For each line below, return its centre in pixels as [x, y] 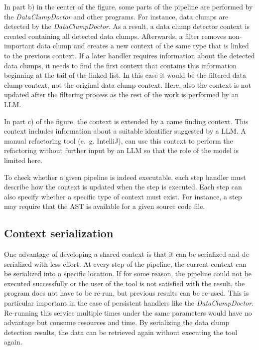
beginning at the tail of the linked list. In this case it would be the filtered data [125, 75]
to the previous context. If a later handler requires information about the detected [129, 55]
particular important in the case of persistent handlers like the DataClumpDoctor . [129, 303]
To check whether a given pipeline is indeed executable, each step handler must [125, 177]
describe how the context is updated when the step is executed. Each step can [123, 187]
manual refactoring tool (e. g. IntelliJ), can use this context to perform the [119, 140]
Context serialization [59, 233]
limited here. [23, 160]
